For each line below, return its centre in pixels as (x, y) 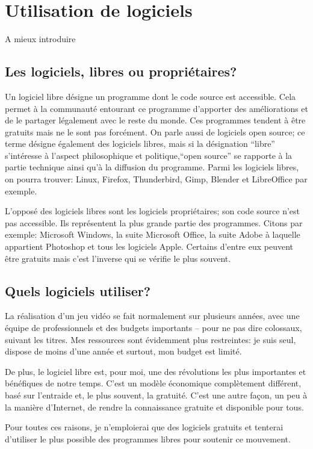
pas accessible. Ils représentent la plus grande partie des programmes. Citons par (154, 222)
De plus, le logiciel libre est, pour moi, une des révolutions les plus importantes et (156, 371)
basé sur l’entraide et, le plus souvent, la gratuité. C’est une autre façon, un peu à (156, 395)
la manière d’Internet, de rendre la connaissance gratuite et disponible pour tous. (154, 407)
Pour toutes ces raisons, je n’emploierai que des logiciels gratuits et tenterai (144, 427)
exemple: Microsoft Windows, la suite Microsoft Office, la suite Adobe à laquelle (153, 234)
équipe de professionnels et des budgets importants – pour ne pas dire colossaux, (153, 328)
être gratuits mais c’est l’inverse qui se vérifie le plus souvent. (118, 258)
